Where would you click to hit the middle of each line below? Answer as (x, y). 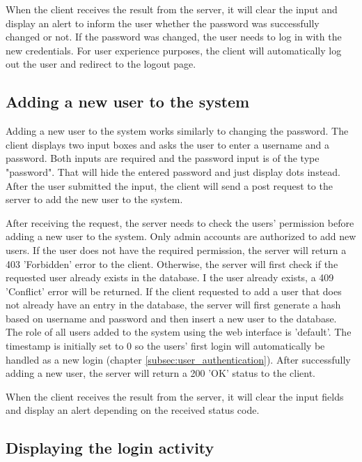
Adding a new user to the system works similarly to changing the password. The (177, 131)
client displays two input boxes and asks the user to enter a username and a (167, 144)
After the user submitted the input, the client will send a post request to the (169, 185)
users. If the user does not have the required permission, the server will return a (176, 249)
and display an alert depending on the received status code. (133, 410)
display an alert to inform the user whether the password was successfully (163, 23)
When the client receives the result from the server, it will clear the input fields (175, 396)
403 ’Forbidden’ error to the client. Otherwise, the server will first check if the (172, 263)
